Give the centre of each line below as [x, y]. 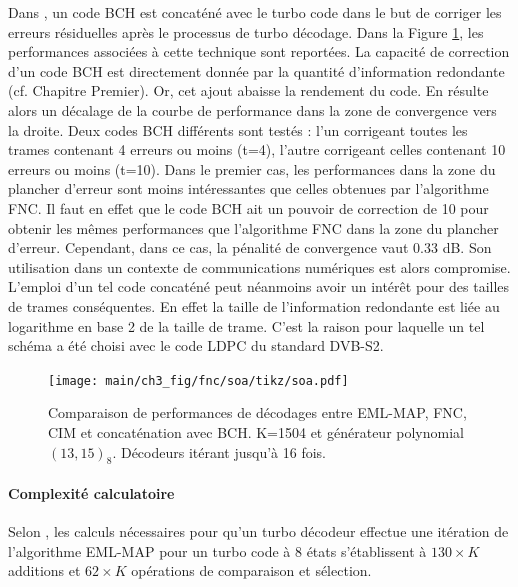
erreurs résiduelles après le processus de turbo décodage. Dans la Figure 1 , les [246, 31]
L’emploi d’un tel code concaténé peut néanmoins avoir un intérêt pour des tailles [259, 286]
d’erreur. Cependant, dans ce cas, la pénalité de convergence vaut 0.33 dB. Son [250, 247]
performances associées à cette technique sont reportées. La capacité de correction [259, 51]
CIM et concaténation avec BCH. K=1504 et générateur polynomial [256, 431]
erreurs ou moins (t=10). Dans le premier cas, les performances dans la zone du [252, 168]
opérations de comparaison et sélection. [251, 570]
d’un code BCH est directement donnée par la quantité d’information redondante [256, 70]
